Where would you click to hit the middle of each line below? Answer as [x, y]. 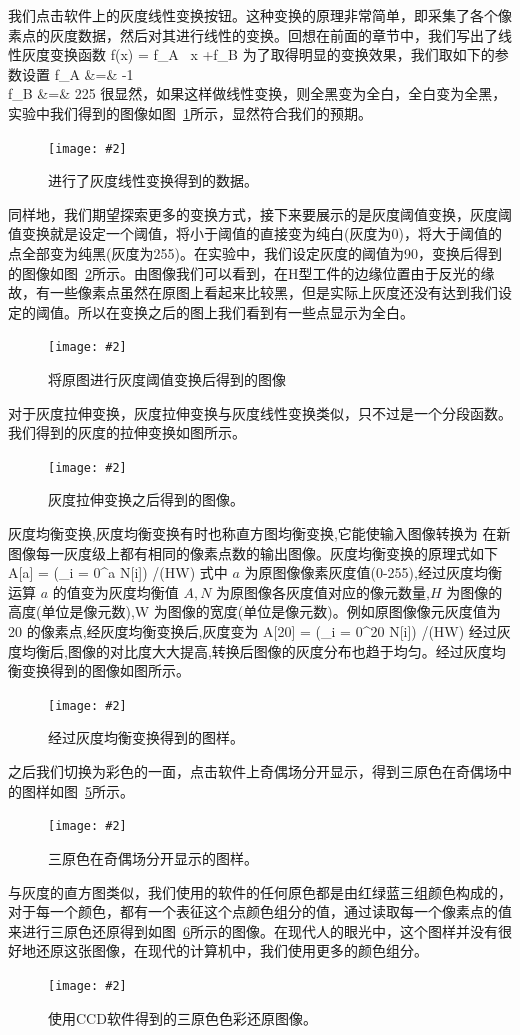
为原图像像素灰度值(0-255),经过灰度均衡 [373, 572]
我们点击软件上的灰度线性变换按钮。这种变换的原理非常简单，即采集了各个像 [260, 15]
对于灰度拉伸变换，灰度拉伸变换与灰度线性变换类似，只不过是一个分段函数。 [260, 412]
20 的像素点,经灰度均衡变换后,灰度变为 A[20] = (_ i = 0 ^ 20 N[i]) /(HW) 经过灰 [259, 631]
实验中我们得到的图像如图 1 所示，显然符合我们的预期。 [190, 112]
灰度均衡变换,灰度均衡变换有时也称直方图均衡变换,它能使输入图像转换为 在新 [259, 533]
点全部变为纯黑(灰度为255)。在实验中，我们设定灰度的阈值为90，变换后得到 [255, 253]
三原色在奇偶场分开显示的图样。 [153, 857]
